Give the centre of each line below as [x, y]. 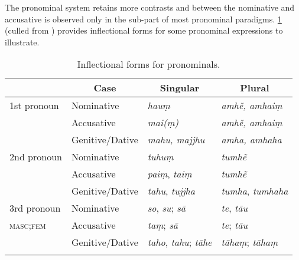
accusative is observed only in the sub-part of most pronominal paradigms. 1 [143, 19]
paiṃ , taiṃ [170, 174]
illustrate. [22, 42]
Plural [255, 88]
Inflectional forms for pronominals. [149, 64]
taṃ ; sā [162, 225]
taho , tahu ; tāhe [180, 242]
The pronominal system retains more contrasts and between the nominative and [150, 7]
